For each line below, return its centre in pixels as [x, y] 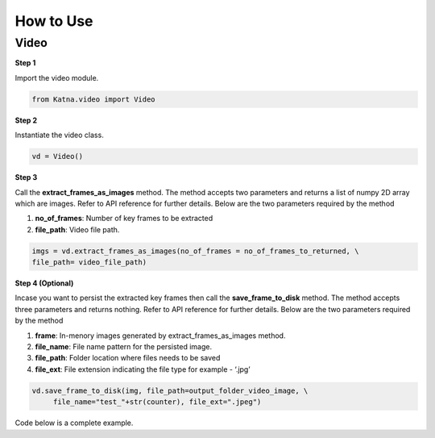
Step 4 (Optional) [44, 283]
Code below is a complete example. [74, 423]
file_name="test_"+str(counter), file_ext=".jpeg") [157, 402]
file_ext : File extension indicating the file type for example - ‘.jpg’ [143, 369]
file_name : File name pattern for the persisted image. [124, 346]
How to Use [54, 21]
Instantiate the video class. [59, 135]
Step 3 [26, 177]
